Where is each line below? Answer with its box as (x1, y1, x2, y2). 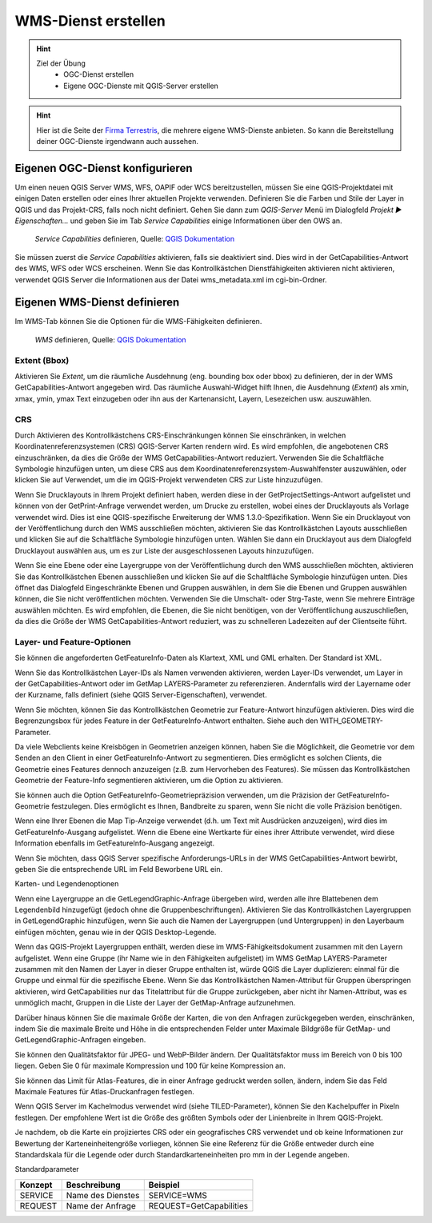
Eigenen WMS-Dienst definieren (14, 296, 180, 310)
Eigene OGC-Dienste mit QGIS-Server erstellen (63, 81, 219, 90)
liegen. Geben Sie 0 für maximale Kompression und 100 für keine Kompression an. (14, 1061, 286, 1071)
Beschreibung (66, 1179, 121, 1190)
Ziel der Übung (36, 58, 86, 68)
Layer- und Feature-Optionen (14, 636, 131, 647)
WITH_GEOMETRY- (319, 716, 383, 725)
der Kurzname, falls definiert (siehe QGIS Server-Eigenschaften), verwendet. (14, 690, 267, 700)
